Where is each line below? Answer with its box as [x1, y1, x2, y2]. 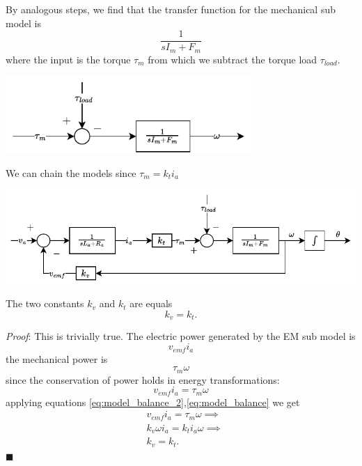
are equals [129, 296, 173, 311]
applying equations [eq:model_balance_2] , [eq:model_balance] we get [6, 394, 300, 409]
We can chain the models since [6, 165, 136, 180]
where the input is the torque [6, 52, 131, 66]
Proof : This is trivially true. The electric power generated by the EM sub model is [6, 329, 356, 343]
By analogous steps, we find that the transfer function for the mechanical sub [6, 2, 336, 16]
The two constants [6, 296, 84, 311]
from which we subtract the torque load [148, 52, 317, 66]
